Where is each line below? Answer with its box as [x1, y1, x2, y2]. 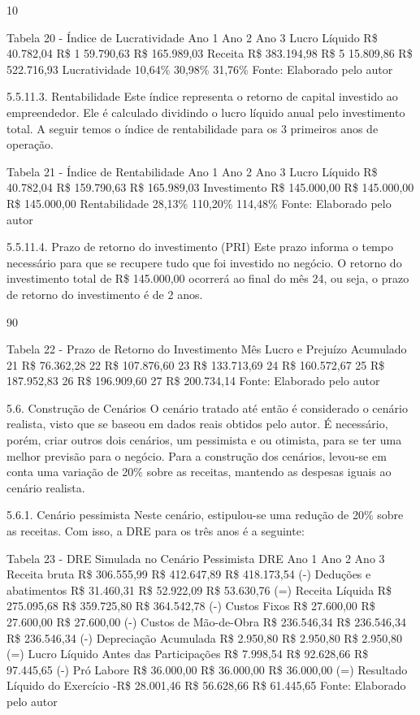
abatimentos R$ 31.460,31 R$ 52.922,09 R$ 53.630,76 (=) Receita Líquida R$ [6, 581, 392, 598]
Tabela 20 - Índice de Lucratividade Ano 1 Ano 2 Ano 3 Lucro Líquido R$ [6, 28, 378, 45]
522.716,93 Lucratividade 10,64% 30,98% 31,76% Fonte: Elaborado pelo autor [6, 60, 393, 77]
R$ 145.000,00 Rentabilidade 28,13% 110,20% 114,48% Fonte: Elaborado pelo [6, 194, 392, 211]
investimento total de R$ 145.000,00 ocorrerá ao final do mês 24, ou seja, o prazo [6, 270, 409, 287]
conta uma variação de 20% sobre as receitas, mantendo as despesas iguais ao [6, 463, 392, 480]
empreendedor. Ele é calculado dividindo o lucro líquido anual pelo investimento [6, 103, 405, 120]
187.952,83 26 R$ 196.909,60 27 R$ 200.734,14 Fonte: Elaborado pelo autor [6, 372, 380, 389]
